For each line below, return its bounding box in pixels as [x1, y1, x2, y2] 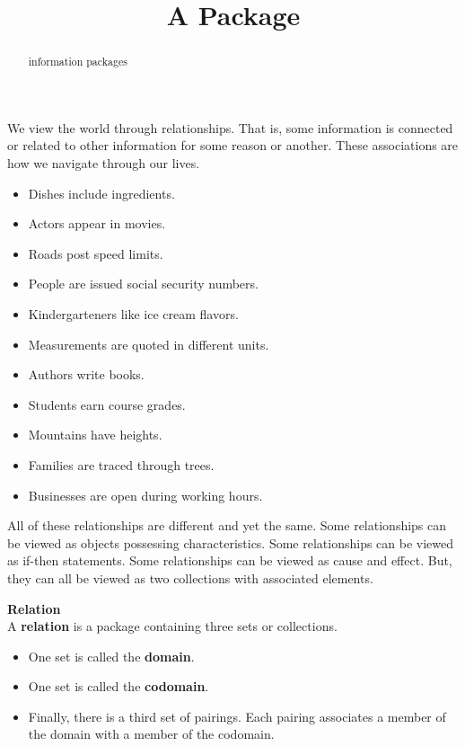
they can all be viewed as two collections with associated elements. [7, 568, 373, 587]
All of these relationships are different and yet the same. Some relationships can [7, 516, 447, 535]
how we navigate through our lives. [7, 154, 200, 173]
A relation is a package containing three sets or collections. [7, 617, 338, 635]
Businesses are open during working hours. [28, 485, 263, 504]
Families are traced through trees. [28, 455, 215, 474]
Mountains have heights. [28, 425, 162, 444]
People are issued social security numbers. [28, 274, 259, 293]
